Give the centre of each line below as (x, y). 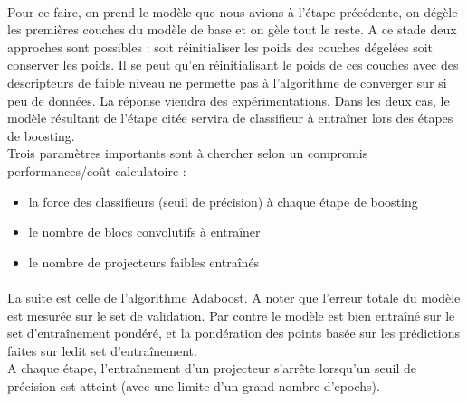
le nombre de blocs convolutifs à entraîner (144, 232)
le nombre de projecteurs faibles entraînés (144, 262)
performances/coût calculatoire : (97, 170)
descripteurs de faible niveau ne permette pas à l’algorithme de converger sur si (227, 82)
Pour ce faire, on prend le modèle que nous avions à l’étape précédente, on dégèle (233, 11)
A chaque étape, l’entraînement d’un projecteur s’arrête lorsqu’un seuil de (212, 368)
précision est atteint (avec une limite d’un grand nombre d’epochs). (194, 385)
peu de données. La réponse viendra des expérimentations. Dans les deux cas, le (229, 100)
